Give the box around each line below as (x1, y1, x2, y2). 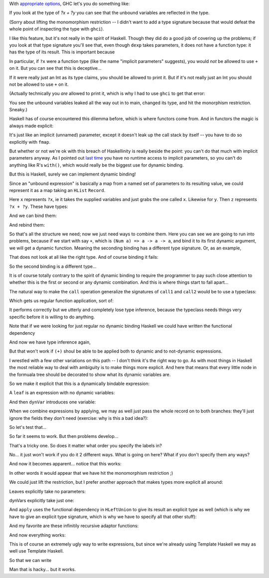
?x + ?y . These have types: (9, 203, 68, 209)
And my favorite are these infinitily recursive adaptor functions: (9, 523, 139, 529)
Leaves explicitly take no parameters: (9, 488, 86, 494)
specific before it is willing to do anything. (9, 314, 95, 320)
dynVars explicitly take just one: (9, 498, 74, 504)
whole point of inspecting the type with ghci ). (9, 26, 104, 32)
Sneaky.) (9, 107, 27, 113)
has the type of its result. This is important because (9, 49, 115, 55)
